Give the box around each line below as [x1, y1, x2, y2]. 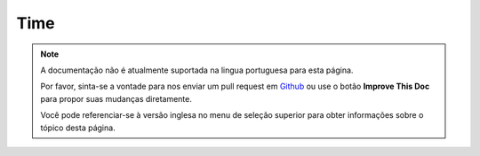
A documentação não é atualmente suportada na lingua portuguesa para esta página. [40, 65, 354, 75]
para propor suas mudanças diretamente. [40, 93, 193, 104]
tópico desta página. [40, 122, 116, 133]
